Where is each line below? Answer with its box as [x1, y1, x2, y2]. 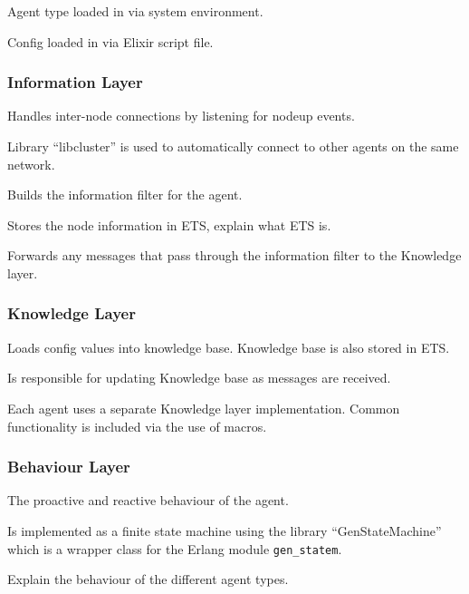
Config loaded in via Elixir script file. [7, 32, 214, 51]
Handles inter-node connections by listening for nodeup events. [7, 106, 355, 125]
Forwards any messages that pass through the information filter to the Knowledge [7, 246, 462, 265]
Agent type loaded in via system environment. [7, 2, 263, 20]
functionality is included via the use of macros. [7, 416, 267, 435]
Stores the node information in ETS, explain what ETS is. [7, 215, 331, 234]
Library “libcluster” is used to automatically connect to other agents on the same [7, 137, 459, 155]
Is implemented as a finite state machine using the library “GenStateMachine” [7, 521, 442, 540]
